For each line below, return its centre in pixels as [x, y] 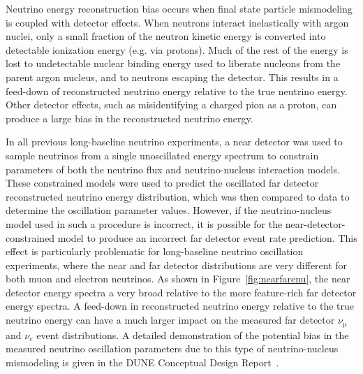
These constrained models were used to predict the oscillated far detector [162, 183]
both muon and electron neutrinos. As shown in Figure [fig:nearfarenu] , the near [178, 279]
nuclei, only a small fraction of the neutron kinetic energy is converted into [166, 36]
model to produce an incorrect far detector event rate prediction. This [207, 237]
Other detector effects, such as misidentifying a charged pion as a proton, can [171, 105]
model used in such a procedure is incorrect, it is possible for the [144, 223]
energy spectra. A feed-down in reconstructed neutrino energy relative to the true [180, 306]
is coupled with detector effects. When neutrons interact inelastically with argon [177, 22]
